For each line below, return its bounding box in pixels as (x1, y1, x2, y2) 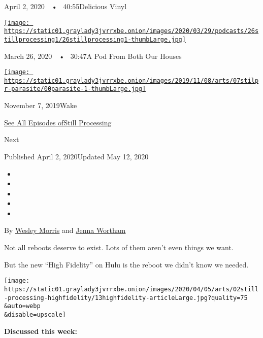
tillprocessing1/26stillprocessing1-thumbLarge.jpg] (4, 36, 186, 43)
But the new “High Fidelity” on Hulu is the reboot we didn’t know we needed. (4, 259, 249, 269)
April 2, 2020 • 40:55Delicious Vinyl (4, 1, 127, 11)
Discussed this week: (4, 325, 77, 336)
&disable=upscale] (4, 311, 66, 318)
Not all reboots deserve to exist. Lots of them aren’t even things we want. (4, 242, 234, 253)
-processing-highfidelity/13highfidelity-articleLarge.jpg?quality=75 (4, 294, 248, 301)
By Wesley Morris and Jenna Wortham (4, 225, 126, 235)
